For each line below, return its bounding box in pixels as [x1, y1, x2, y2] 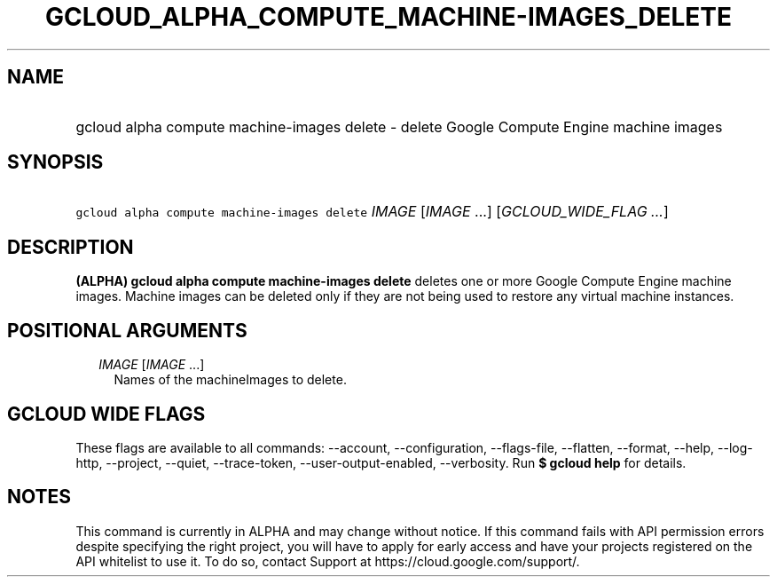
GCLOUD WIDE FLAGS [7, 402, 206, 425]
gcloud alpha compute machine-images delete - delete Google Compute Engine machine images [75, 117, 723, 136]
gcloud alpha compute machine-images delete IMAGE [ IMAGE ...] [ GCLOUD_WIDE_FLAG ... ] [75, 202, 669, 221]
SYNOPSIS [7, 151, 104, 174]
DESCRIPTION [7, 235, 134, 258]
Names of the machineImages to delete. [114, 372, 347, 388]
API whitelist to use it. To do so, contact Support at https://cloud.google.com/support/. [75, 553, 580, 569]
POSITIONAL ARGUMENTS [7, 319, 247, 342]
